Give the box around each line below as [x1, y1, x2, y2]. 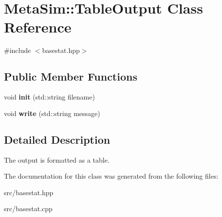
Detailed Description [4, 132, 111, 147]
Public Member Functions [4, 69, 137, 84]
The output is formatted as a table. [4, 154, 110, 165]
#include [4, 45, 31, 55]
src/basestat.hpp [4, 187, 54, 197]
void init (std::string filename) [4, 92, 95, 102]
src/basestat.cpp [4, 203, 53, 214]
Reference [4, 17, 72, 37]
